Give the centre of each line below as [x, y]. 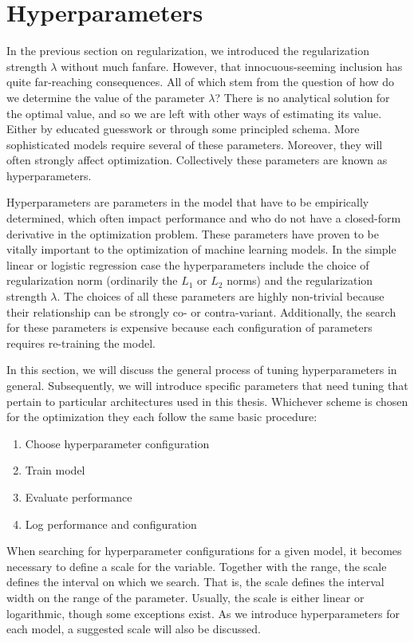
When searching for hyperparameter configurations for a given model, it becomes [204, 551]
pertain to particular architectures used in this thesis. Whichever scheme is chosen [207, 401]
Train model [55, 470]
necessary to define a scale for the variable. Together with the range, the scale [197, 566]
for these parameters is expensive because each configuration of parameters [189, 327]
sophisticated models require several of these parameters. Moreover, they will [195, 144]
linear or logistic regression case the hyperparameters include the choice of [188, 264]
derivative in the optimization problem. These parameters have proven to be [193, 233]
